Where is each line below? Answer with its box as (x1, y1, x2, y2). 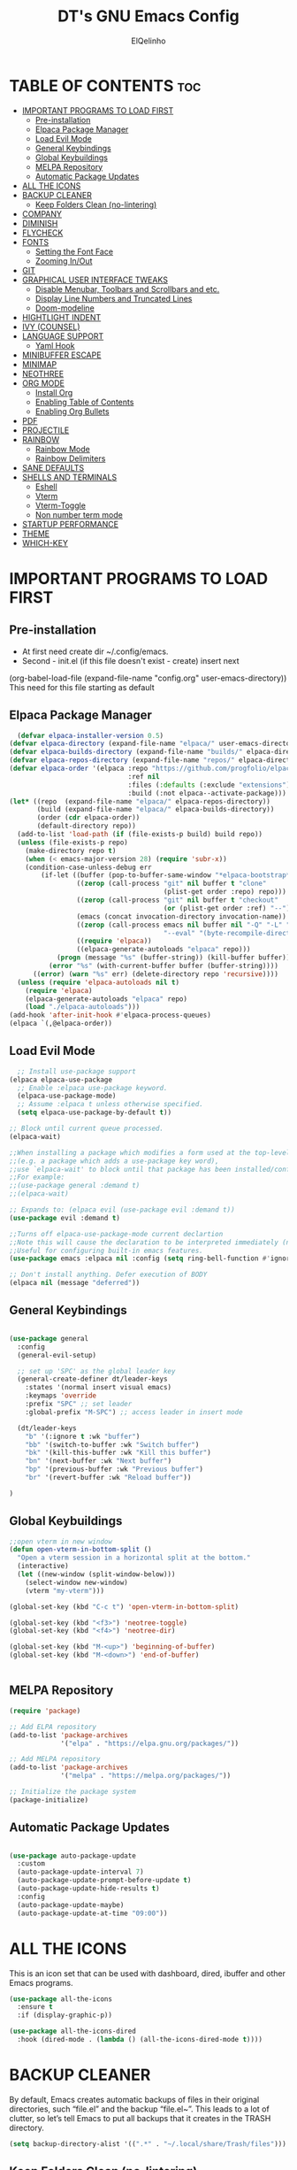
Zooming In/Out (34, 255, 93, 266)
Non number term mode (34, 509, 124, 519)
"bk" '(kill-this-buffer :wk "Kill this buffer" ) (25, 1449, 212, 1458)
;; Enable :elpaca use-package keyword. (17, 1083, 168, 1092)
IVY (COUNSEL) (21, 321, 81, 332)
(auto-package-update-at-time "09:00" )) (17, 1909, 168, 1918)
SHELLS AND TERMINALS (21, 472, 118, 482)
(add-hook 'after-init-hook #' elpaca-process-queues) (9, 1011, 212, 1020)
